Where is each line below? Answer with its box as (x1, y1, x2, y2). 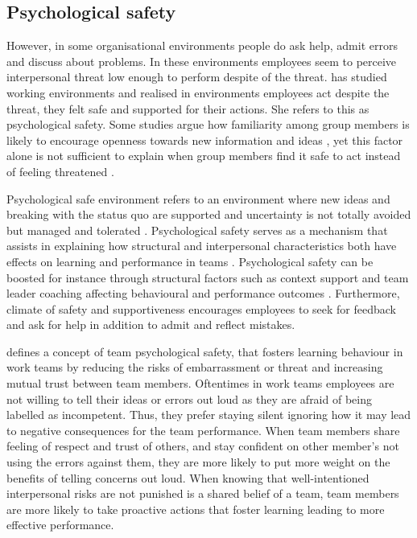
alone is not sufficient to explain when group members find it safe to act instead (6, 147, 401, 164)
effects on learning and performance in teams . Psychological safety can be (6, 253, 374, 269)
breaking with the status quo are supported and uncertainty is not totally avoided (6, 206, 411, 223)
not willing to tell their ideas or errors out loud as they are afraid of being (6, 390, 372, 407)
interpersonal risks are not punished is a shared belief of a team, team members (6, 485, 399, 502)
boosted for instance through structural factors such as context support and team (6, 269, 409, 285)
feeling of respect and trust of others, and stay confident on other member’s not (6, 437, 399, 454)
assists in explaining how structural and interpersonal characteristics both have (6, 237, 397, 254)
